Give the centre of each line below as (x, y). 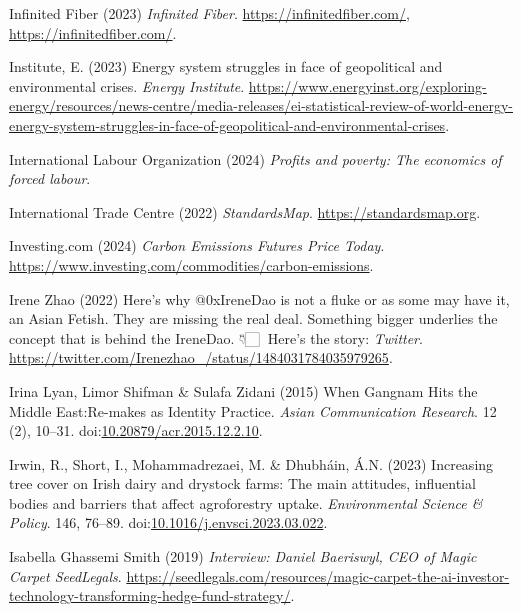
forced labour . (50, 178)
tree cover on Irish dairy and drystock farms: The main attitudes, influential (242, 483)
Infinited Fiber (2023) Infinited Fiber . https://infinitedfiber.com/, (209, 13)
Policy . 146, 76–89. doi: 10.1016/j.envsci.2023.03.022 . (168, 522)
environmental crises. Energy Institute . (127, 85)
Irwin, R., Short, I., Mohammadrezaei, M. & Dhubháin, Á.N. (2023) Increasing (251, 463)
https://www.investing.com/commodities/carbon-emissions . (191, 264)
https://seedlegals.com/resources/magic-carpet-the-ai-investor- (318, 575)
